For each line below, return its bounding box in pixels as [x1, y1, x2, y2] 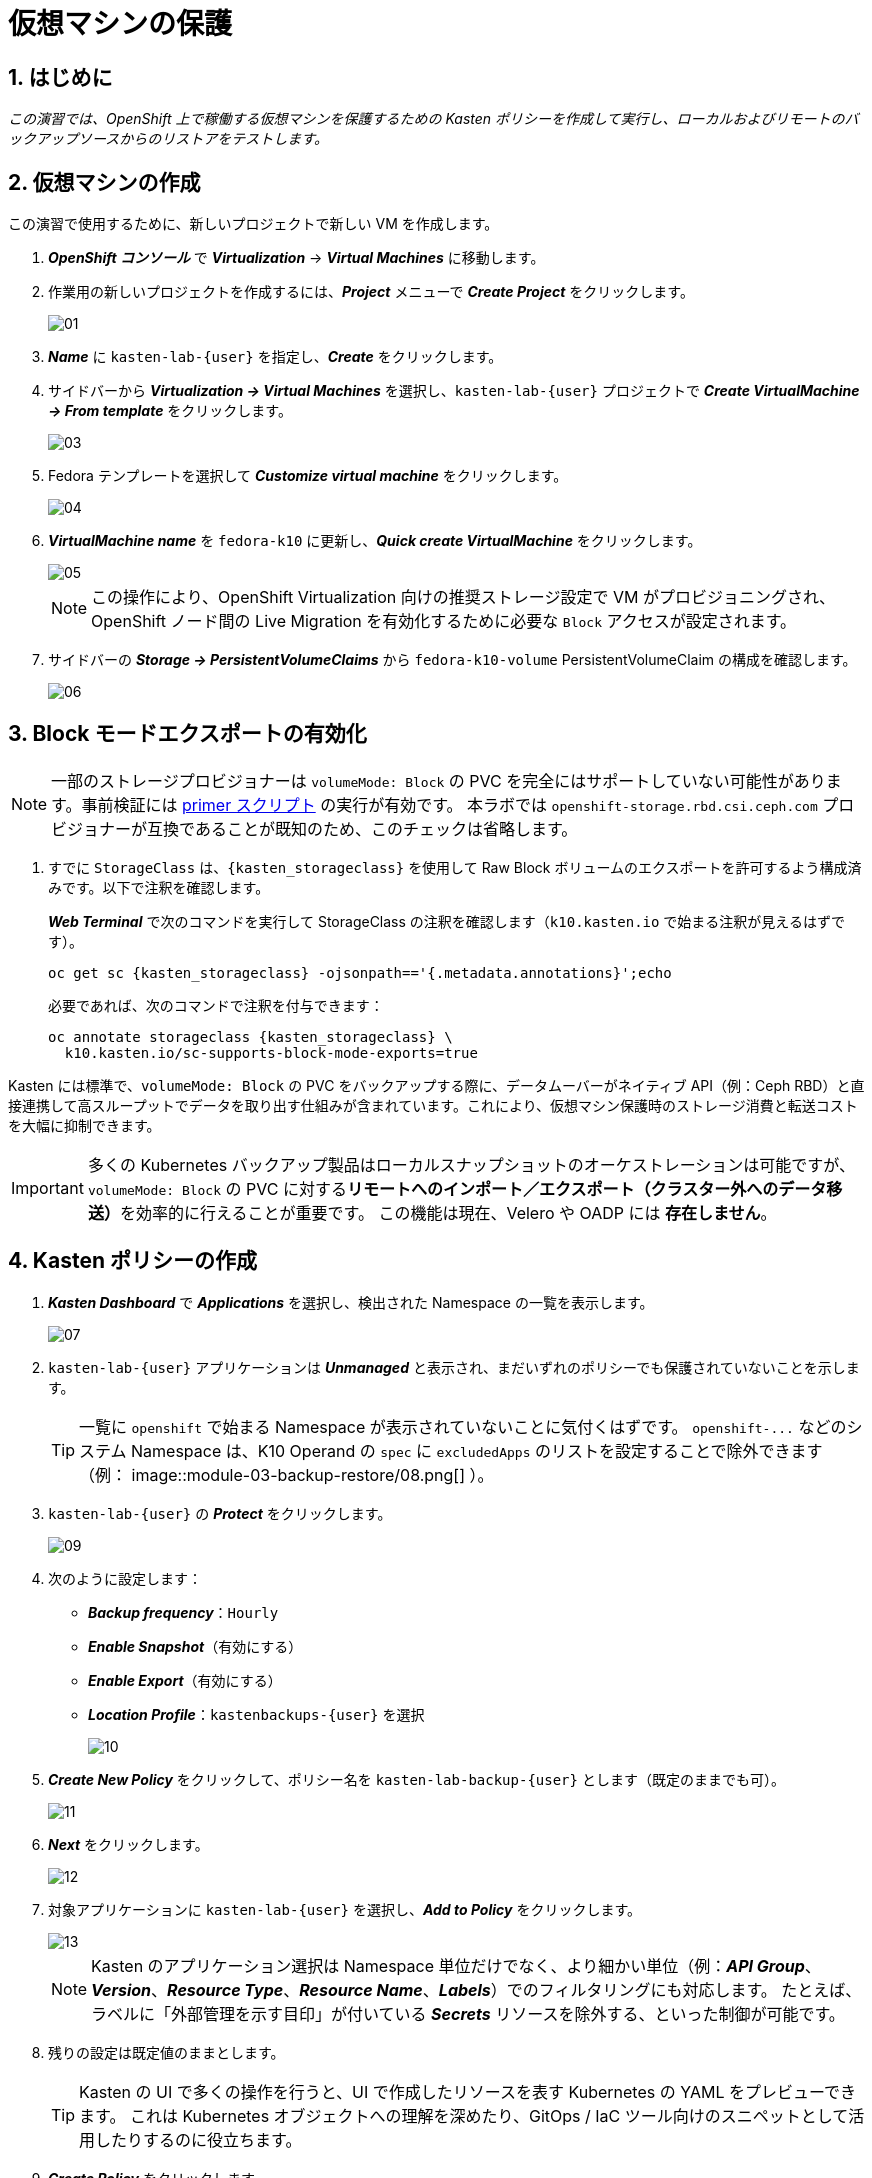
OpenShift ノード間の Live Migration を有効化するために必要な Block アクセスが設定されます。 [91, 611, 797, 632]
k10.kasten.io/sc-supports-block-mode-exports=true [64, 1044, 478, 1061]
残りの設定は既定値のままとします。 [48, 2043, 285, 2061]
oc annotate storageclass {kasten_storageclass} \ [48, 1028, 453, 1045]
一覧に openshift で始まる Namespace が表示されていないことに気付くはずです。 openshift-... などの [79, 1416, 847, 1437]
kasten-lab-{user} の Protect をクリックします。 [48, 1504, 392, 1522]
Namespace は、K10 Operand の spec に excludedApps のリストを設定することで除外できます [131, 1440, 823, 1461]
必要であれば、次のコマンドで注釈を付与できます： [48, 996, 384, 1014]
